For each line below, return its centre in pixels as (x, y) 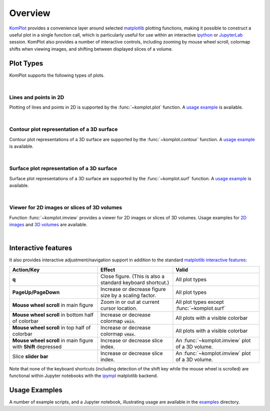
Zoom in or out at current (130, 302)
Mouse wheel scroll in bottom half (53, 314)
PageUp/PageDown (36, 292)
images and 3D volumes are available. (48, 224)
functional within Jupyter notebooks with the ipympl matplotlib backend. (84, 376)
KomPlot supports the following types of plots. (57, 75)
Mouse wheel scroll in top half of (51, 327)
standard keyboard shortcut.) (135, 282)
